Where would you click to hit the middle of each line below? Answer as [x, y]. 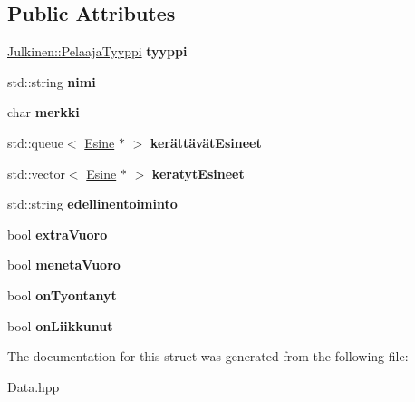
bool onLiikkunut [60, 325]
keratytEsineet [198, 173]
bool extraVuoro [58, 234]
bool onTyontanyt [62, 294]
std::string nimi [52, 81]
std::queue [35, 142]
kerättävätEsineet [206, 142]
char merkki [43, 112]
